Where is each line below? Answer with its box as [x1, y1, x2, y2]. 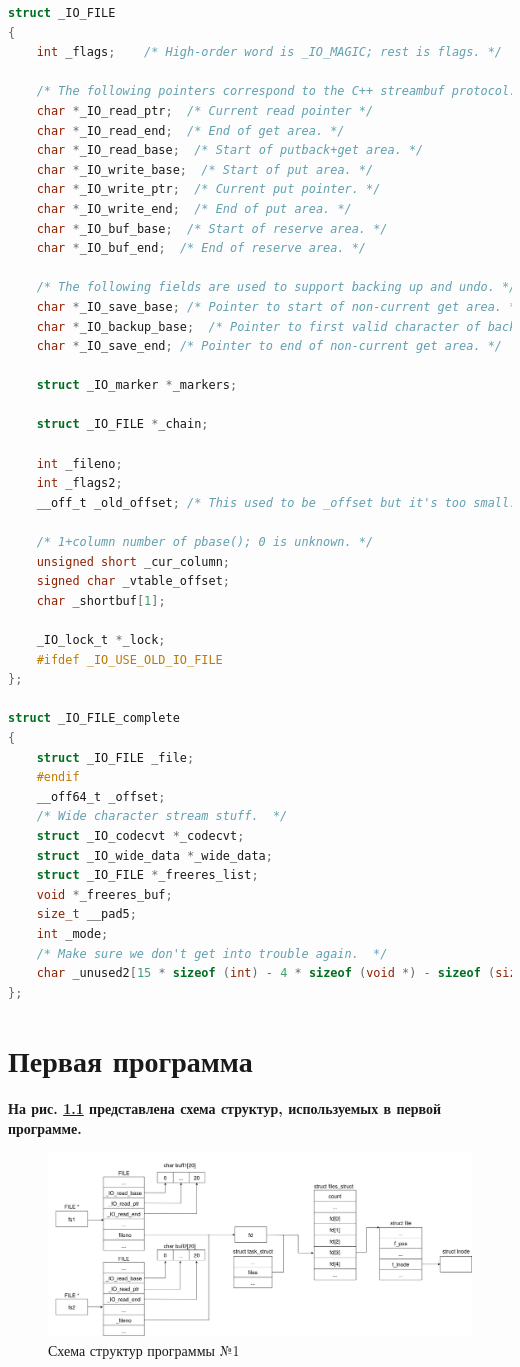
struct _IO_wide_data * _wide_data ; [36, 848, 273, 863]
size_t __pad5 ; [36, 907, 137, 922]
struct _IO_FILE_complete [8, 711, 180, 726]
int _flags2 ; [36, 476, 123, 491]
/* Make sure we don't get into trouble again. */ [36, 946, 388, 961]
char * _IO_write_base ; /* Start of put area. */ [36, 162, 374, 177]
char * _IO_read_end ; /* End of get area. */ [36, 123, 345, 138]
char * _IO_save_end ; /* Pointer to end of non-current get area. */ [36, 339, 503, 354]
